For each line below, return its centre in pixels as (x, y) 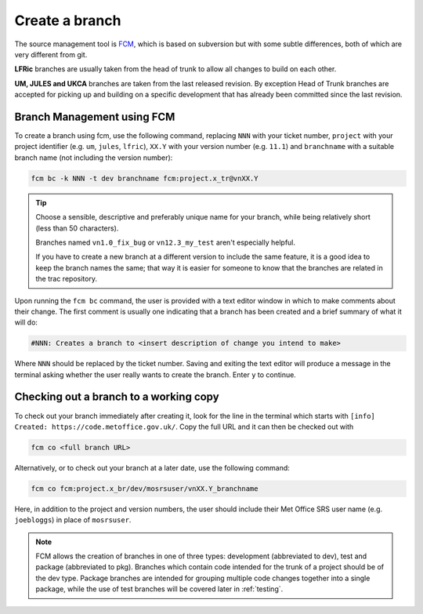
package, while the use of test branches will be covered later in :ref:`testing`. (159, 589)
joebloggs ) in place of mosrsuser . (73, 520)
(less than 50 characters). (77, 228)
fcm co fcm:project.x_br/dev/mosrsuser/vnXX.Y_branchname (145, 489)
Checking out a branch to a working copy (117, 397)
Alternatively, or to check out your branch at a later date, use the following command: (152, 467)
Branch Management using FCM (95, 116)
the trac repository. (67, 279)
